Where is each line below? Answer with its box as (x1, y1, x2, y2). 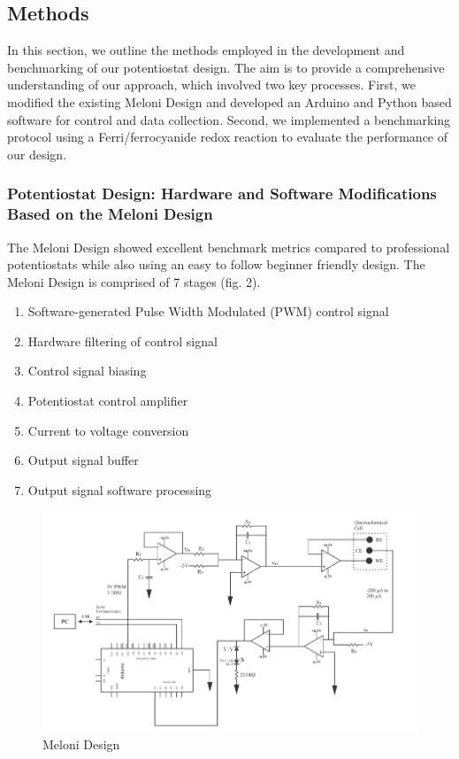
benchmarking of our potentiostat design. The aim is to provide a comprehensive (7, 58, 445, 76)
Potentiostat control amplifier (27, 391, 188, 410)
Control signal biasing (27, 361, 147, 380)
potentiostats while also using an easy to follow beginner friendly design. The (7, 255, 425, 274)
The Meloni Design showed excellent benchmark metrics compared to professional (7, 237, 450, 256)
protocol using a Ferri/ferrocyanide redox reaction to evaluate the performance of (7, 128, 448, 146)
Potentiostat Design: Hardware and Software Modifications (7, 182, 437, 205)
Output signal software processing (27, 480, 212, 499)
